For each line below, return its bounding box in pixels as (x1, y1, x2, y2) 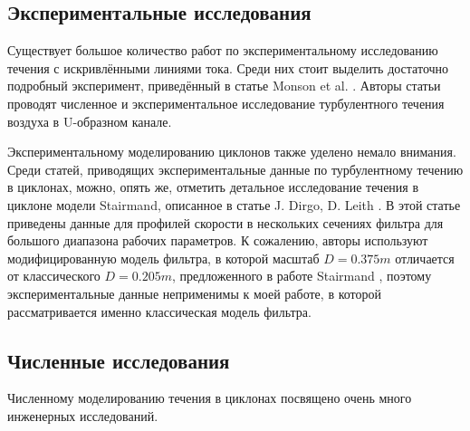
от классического (7, 266, 101, 285)
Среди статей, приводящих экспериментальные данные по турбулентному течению (7, 159, 464, 178)
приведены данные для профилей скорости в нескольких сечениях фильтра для (7, 213, 444, 232)
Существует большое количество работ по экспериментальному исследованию (7, 41, 438, 60)
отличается (395, 248, 455, 267)
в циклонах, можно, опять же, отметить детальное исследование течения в (7, 177, 419, 196)
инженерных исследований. (7, 406, 158, 425)
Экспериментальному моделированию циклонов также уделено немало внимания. (7, 142, 456, 161)
